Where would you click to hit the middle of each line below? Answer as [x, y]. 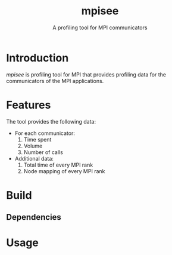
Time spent [37, 139]
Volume [33, 146]
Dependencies [34, 217]
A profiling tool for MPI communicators [100, 27]
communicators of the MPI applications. [55, 81]
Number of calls [43, 152]
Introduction [37, 58]
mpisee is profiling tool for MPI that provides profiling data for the [86, 74]
